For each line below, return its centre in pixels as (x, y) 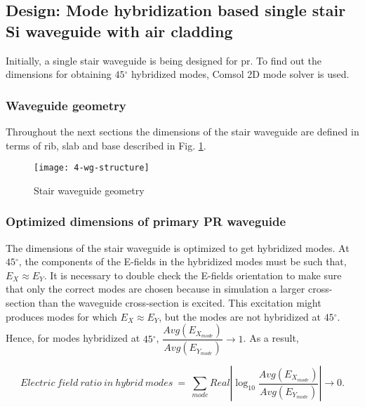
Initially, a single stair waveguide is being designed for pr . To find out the (164, 60)
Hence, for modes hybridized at (73, 338)
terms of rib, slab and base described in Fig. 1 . (106, 145)
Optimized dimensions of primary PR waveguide (146, 221)
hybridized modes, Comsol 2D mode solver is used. (240, 74)
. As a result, (271, 338)
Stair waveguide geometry (89, 190)
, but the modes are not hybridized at (240, 316)
